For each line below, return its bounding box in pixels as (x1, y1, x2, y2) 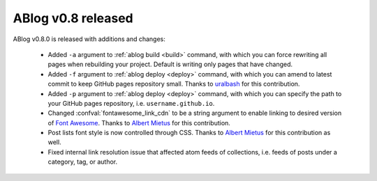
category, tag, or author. (47, 157, 118, 166)
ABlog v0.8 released (13, 10, 133, 26)
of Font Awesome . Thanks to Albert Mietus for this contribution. (47, 118, 230, 127)
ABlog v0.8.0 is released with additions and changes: (13, 35, 165, 43)
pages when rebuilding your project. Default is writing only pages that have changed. (47, 60, 293, 69)
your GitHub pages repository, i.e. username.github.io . (47, 99, 215, 107)
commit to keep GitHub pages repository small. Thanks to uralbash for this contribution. (47, 80, 300, 88)
